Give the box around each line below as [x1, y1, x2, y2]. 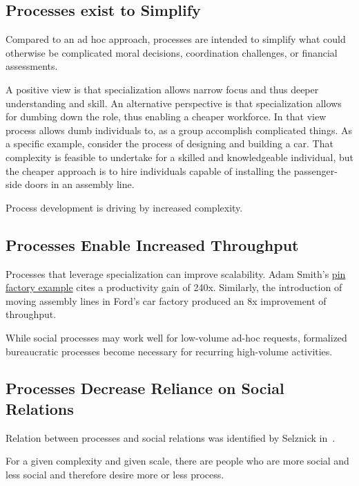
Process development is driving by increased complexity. [6, 200, 243, 214]
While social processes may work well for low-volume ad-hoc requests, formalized [6, 330, 347, 344]
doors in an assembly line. [25, 177, 135, 191]
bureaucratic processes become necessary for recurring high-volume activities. [6, 344, 333, 358]
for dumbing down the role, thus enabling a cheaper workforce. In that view [6, 109, 327, 124]
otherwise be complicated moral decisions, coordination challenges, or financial [6, 45, 338, 59]
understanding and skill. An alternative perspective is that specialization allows [6, 95, 342, 110]
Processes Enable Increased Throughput [6, 234, 299, 255]
